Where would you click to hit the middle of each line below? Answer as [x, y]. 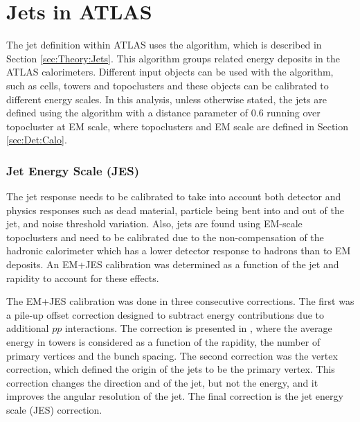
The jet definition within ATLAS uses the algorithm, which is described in [164, 45]
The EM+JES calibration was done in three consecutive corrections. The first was [180, 301]
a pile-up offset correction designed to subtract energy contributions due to [165, 314]
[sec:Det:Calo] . [37, 140]
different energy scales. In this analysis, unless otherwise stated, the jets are [166, 99]
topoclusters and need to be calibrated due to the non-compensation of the [165, 237]
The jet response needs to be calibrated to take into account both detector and [174, 196]
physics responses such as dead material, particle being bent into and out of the [175, 210]
